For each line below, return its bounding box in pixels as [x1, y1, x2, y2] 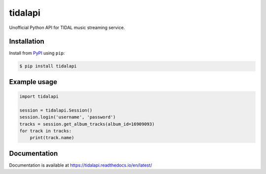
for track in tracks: [19, 128, 72, 134]
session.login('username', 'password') [19, 115, 116, 120]
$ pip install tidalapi [19, 63, 77, 69]
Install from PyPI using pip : [9, 50, 65, 56]
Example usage [9, 78, 58, 86]
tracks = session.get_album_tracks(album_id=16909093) [19, 121, 155, 127]
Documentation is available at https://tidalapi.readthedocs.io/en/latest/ [9, 162, 152, 168]
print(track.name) [30, 135, 74, 141]
